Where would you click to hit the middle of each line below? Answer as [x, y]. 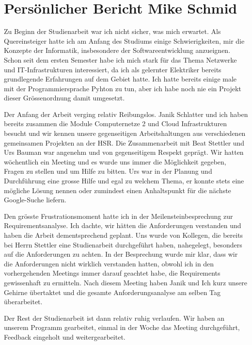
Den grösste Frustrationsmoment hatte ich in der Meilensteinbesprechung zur [118, 216]
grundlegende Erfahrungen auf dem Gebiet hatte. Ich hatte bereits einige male [120, 79]
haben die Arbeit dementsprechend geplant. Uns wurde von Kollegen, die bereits [124, 235]
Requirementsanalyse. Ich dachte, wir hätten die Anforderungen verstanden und [123, 225]
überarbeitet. [23, 302]
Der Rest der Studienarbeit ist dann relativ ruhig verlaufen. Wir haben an [114, 318]
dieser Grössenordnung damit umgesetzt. [64, 98]
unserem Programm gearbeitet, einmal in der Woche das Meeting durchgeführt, [122, 327]
